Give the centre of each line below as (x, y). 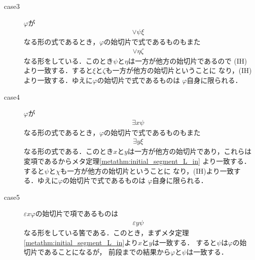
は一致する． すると (184, 242)
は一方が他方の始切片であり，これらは (189, 151)
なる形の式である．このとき (69, 151)
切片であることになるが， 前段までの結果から (97, 252)
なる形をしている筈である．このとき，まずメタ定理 (107, 233)
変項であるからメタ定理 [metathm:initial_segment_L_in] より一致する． (137, 161)
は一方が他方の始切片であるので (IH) (187, 60)
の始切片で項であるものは (77, 213)
